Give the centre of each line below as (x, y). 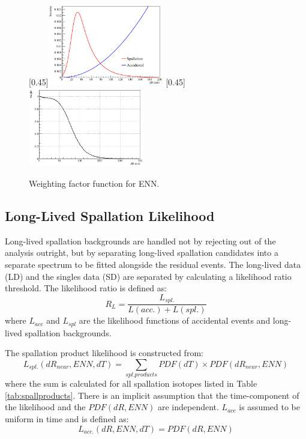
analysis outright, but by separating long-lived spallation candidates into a (142, 253)
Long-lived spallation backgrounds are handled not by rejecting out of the (140, 241)
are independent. (188, 407)
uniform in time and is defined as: (67, 419)
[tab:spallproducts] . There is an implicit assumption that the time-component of (152, 395)
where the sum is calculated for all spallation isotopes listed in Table (131, 383)
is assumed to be (269, 407)
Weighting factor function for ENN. (94, 183)
